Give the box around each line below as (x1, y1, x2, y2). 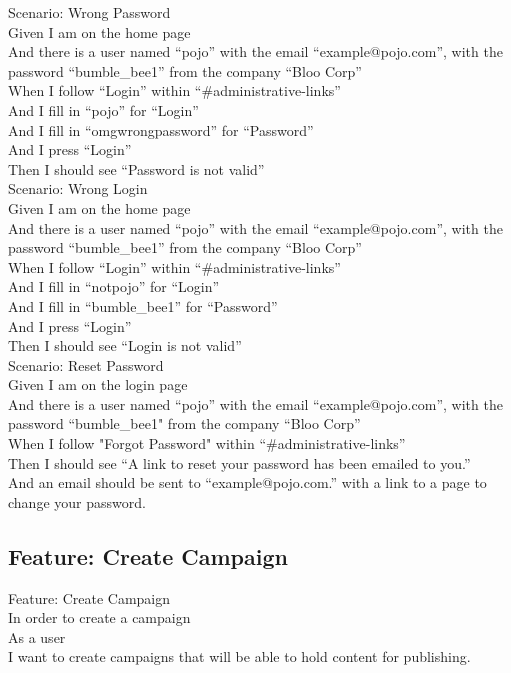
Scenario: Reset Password (8, 354, 164, 375)
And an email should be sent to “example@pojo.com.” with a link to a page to (8, 472, 487, 493)
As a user (8, 626, 66, 647)
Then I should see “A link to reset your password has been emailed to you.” (8, 452, 471, 473)
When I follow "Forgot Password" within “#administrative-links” (8, 433, 406, 454)
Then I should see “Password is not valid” (8, 158, 265, 179)
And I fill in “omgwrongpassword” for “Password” (8, 119, 314, 140)
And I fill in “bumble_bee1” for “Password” (8, 295, 278, 316)
